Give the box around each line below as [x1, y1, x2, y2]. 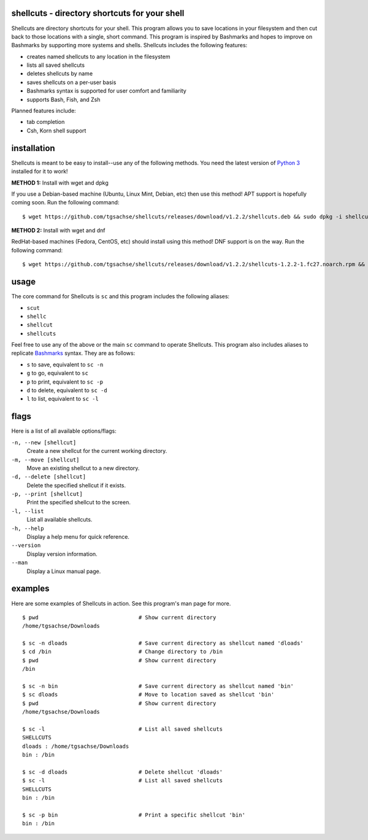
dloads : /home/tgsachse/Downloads [22, 742, 129, 750]
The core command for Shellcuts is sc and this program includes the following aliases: [11, 293, 230, 300]
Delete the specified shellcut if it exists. [26, 482, 126, 489]
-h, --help [11, 525, 44, 532]
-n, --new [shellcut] [11, 439, 77, 446]
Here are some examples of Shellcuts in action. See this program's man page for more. [11, 599, 231, 607]
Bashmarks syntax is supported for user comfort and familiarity [26, 87, 186, 94]
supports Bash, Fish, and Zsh [26, 96, 101, 103]
